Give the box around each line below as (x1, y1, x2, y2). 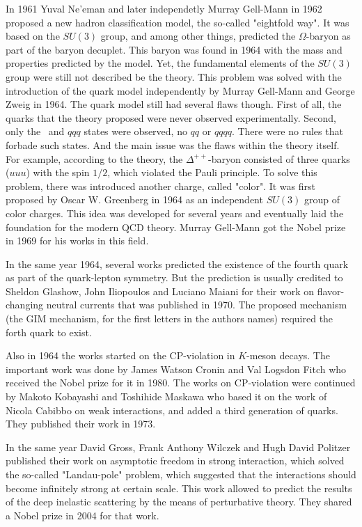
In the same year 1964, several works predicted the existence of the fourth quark (6, 256, 349, 271)
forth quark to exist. (6, 324, 92, 339)
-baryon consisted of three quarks (208, 151, 350, 166)
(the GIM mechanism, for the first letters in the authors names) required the (6, 311, 333, 326)
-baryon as (306, 29, 351, 43)
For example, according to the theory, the (6, 151, 183, 166)
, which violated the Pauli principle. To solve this (107, 165, 317, 180)
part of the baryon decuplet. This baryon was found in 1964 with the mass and (6, 42, 343, 56)
